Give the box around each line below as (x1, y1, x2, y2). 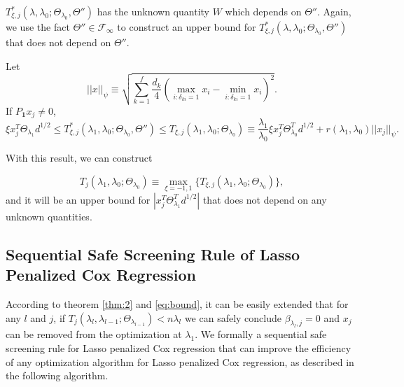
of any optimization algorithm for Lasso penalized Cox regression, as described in (6, 354, 354, 369)
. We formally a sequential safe (195, 327, 327, 342)
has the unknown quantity (97, 4, 209, 18)
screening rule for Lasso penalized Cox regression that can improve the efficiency (6, 340, 351, 355)
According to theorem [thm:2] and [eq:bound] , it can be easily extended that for (6, 297, 349, 311)
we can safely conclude (184, 310, 281, 325)
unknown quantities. (6, 209, 92, 223)
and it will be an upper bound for (6, 192, 151, 206)
